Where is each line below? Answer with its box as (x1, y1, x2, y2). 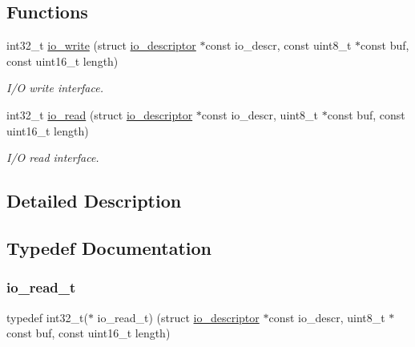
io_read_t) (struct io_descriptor (97, 309, 260, 325)
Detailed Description (6, 188, 182, 213)
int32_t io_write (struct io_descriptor (6, 37, 196, 54)
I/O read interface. (6, 149, 99, 166)
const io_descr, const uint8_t (205, 37, 352, 54)
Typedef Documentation (6, 235, 212, 260)
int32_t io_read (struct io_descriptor (6, 106, 193, 123)
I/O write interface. (6, 79, 103, 96)
